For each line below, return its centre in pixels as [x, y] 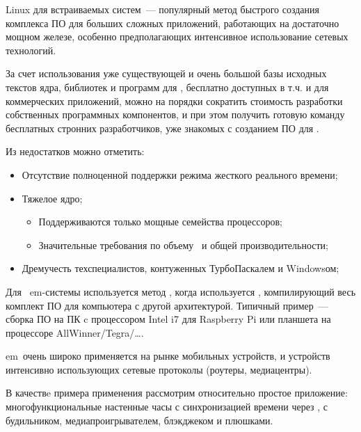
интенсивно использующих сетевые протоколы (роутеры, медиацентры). [159, 369]
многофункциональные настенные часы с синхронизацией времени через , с [167, 407]
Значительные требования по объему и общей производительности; [183, 245]
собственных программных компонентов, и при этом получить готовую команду [175, 114]
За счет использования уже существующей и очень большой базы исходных [166, 73]
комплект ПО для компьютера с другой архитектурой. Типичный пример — [167, 305]
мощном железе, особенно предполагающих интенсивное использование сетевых [177, 37]
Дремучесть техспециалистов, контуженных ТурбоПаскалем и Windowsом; [180, 268]
